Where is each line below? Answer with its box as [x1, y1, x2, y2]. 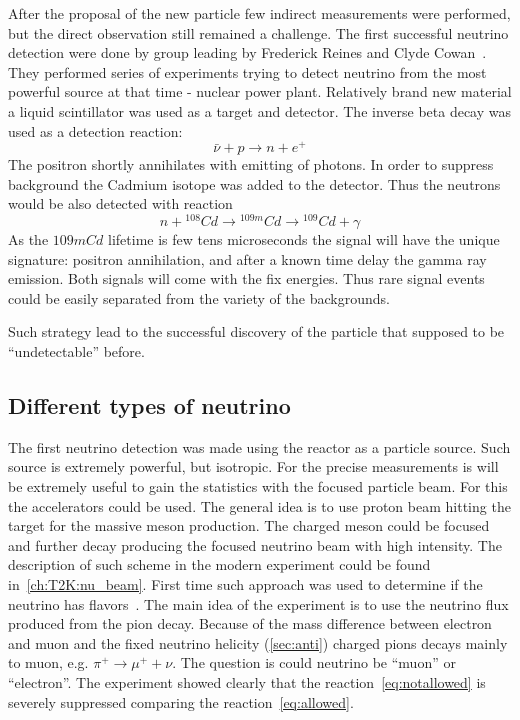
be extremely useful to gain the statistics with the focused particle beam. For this [8, 476, 508, 497]
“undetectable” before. [8, 341, 145, 362]
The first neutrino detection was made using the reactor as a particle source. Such [8, 436, 511, 457]
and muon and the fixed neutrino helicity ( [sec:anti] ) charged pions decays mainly [8, 632, 508, 653]
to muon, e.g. [8, 652, 89, 673]
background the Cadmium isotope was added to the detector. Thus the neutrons [8, 173, 501, 194]
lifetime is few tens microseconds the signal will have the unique [108, 229, 500, 250]
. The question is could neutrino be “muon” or [172, 652, 456, 673]
